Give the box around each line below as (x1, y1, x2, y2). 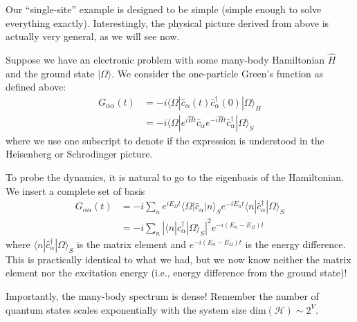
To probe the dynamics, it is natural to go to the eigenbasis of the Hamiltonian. (6, 170, 344, 184)
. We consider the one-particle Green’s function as (111, 66, 324, 80)
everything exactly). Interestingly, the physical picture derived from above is (6, 15, 329, 30)
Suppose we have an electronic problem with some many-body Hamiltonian (6, 53, 325, 66)
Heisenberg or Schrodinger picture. (6, 146, 153, 161)
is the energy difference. (245, 236, 346, 251)
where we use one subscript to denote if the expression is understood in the (6, 133, 324, 147)
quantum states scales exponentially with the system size (6, 302, 247, 316)
